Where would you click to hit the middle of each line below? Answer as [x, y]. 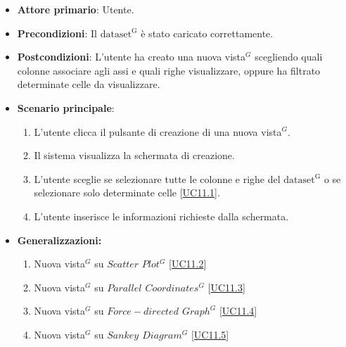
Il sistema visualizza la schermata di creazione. [134, 155]
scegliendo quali [289, 57]
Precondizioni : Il [57, 33]
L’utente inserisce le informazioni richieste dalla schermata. [161, 216]
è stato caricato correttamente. [207, 33]
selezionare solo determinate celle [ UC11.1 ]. [127, 193]
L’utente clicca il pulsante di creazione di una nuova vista [158, 131]
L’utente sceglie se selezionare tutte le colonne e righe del [157, 178]
